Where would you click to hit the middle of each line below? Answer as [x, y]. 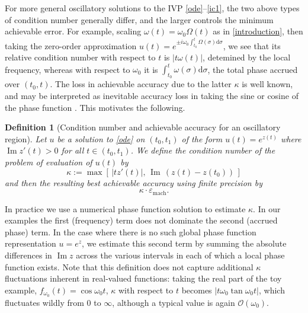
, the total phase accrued [253, 69]
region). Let [26, 138]
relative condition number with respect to [80, 57]
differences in [28, 255]
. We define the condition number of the [203, 150]
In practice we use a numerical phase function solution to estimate [125, 208]
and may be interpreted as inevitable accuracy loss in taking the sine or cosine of [152, 95]
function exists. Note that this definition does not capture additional [129, 266]
